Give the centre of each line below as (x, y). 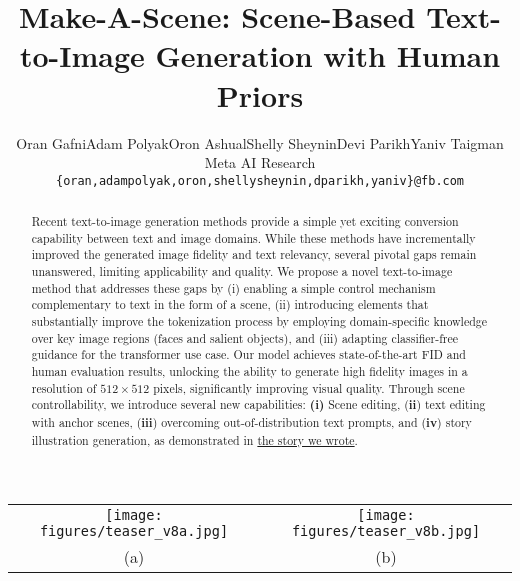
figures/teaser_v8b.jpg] (386, 531)
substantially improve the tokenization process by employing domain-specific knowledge (259, 321)
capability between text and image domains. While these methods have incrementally (253, 237)
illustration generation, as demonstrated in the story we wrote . (194, 439)
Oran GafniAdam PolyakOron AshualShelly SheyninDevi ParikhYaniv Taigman (260, 142)
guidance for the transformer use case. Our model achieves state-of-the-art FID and (248, 354)
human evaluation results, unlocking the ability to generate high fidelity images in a (249, 371)
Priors (260, 94)
